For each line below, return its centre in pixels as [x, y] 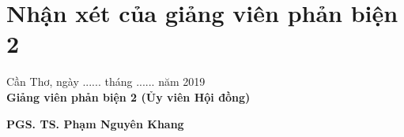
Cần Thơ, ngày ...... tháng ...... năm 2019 [106, 81]
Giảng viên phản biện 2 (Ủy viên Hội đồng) [128, 96]
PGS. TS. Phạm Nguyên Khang [95, 123]
